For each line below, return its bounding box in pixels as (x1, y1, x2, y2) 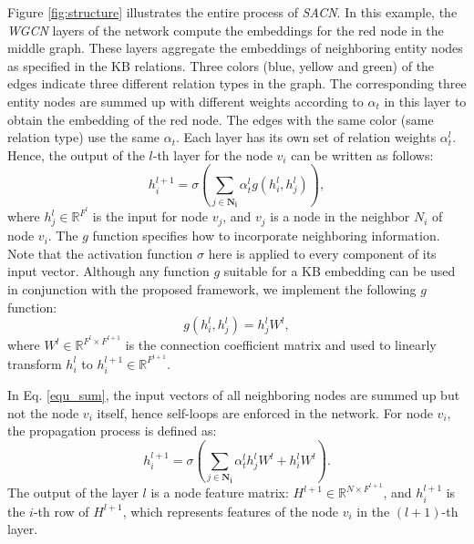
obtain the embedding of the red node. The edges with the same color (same (7, 109, 434, 128)
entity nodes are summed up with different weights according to (7, 91, 364, 110)
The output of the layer (7, 483, 139, 502)
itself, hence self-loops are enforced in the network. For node (97, 403, 433, 422)
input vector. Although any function (7, 262, 210, 281)
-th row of (33, 501, 89, 520)
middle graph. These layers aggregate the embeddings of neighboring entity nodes (7, 38, 463, 57)
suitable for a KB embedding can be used (223, 262, 456, 281)
